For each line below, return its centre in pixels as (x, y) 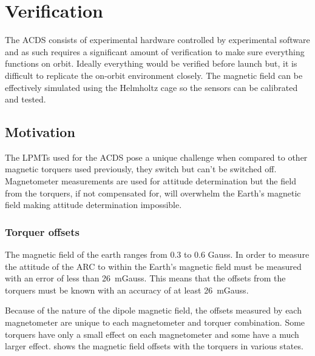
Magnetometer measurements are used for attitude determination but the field (151, 181)
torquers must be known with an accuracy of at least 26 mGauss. (127, 290)
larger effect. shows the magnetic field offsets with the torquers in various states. (154, 346)
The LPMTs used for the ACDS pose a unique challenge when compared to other (156, 157)
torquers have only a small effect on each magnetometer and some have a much (152, 334)
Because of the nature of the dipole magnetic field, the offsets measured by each (153, 310)
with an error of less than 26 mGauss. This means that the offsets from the (145, 278)
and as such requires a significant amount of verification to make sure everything (155, 51)
